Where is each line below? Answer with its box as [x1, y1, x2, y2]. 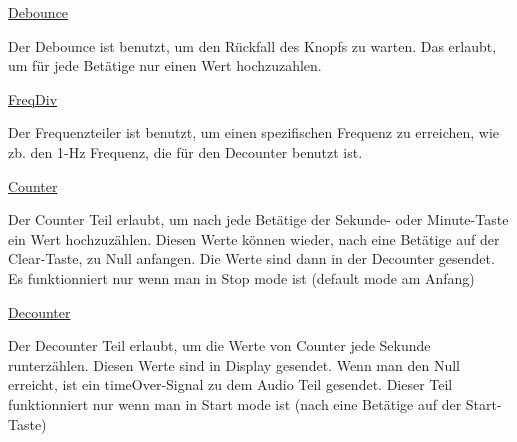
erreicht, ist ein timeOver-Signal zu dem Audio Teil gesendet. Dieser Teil [8, 374, 453, 395]
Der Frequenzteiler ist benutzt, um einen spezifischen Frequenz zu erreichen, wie [8, 122, 500, 143]
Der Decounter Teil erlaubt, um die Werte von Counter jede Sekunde [8, 335, 431, 356]
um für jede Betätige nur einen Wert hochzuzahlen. [8, 55, 322, 76]
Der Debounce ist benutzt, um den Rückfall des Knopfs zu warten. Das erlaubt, [8, 35, 497, 56]
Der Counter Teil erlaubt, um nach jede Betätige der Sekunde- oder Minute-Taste [8, 209, 509, 230]
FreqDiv [8, 88, 58, 109]
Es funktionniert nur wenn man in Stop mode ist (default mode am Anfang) [8, 267, 475, 288]
